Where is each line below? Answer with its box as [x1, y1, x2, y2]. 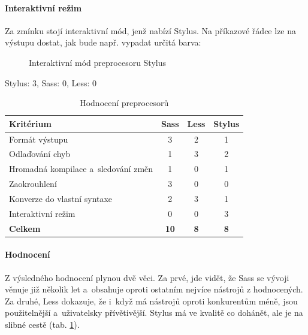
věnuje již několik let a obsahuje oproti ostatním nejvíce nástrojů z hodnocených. [5, 283, 303, 295]
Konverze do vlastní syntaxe [9, 192, 113, 204]
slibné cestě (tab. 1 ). [5, 318, 80, 330]
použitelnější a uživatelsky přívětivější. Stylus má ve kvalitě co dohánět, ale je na [5, 306, 303, 319]
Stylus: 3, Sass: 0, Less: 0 [5, 76, 97, 89]
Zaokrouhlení [9, 177, 57, 190]
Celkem [9, 222, 41, 234]
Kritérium [9, 117, 52, 129]
